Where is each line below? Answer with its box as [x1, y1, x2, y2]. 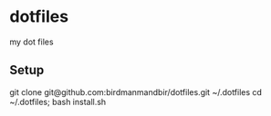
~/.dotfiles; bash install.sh [9, 96, 107, 107]
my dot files [9, 36, 54, 47]
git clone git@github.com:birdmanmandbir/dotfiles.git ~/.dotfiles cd [9, 86, 263, 97]
